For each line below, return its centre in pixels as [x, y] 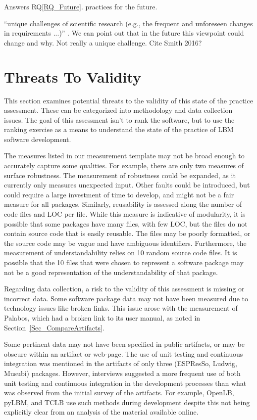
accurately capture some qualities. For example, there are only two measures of [124, 165]
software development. [38, 139]
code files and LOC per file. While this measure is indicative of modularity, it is [125, 214]
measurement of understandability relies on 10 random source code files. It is [121, 253]
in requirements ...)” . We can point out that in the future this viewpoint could [124, 33]
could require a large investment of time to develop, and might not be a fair [119, 194]
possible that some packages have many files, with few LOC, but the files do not [126, 223]
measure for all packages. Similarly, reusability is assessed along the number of [123, 204]
